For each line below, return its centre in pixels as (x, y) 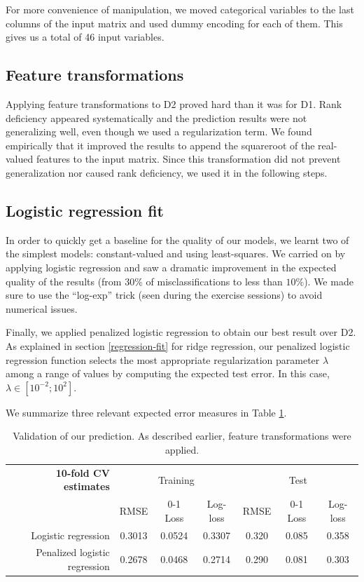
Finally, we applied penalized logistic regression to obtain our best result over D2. (181, 332)
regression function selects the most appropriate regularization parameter (163, 359)
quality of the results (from (64, 281)
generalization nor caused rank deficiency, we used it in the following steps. (167, 172)
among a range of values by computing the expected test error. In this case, (168, 373)
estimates (87, 486)
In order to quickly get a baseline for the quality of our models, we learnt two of (177, 239)
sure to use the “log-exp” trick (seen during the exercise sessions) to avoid (164, 295)
